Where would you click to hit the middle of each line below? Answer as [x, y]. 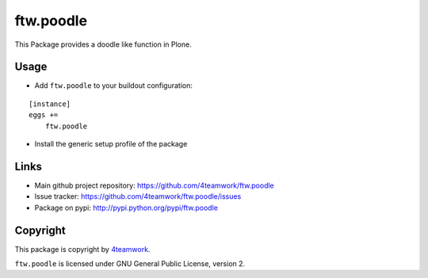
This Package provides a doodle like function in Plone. [103, 44]
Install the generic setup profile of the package [111, 144]
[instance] [50, 104]
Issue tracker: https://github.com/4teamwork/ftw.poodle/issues [138, 196]
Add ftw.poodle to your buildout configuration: [114, 86]
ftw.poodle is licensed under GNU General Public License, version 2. [130, 264]
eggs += [44, 115]
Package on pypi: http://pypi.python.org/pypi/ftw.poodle [126, 208]
